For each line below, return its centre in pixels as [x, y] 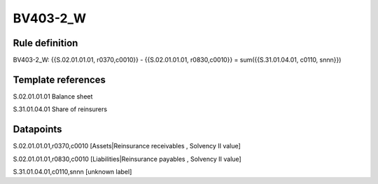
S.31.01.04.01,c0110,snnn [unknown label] [72, 172]
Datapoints [37, 129]
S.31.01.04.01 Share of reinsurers [60, 109]
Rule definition [45, 43]
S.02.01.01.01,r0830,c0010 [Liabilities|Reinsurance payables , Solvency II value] [127, 159]
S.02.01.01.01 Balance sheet [53, 96]
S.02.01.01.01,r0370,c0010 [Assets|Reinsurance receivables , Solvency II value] [127, 146]
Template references [59, 79]
